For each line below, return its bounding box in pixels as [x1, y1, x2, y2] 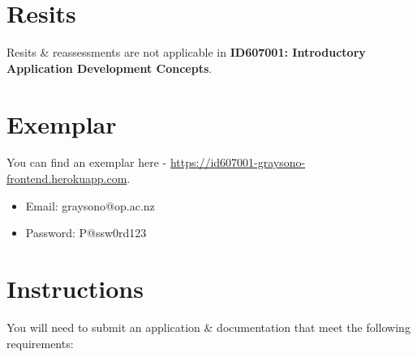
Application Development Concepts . [6, 59, 213, 76]
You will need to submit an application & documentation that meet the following [6, 318, 411, 335]
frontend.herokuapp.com [6, 170, 127, 187]
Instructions [6, 272, 144, 304]
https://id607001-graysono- [170, 154, 306, 171]
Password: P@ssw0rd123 [25, 224, 147, 241]
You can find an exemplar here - [6, 154, 167, 171]
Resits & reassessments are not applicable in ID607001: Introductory [6, 44, 366, 61]
